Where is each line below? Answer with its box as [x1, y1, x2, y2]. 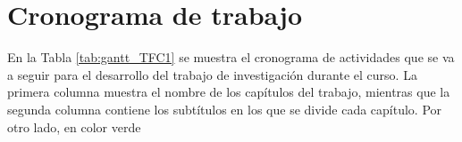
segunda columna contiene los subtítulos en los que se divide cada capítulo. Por [7, 99, 442, 118]
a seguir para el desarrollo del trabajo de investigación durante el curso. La [7, 65, 417, 83]
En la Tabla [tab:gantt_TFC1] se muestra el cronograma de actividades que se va [7, 48, 455, 67]
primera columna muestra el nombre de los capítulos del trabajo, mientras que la [7, 83, 450, 101]
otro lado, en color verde [7, 117, 141, 136]
